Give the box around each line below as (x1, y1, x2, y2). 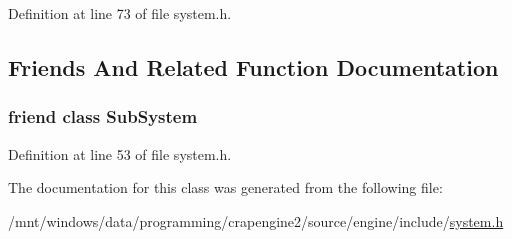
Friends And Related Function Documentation (8, 51, 499, 82)
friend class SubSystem (8, 104, 198, 129)
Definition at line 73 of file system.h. (8, 3, 232, 23)
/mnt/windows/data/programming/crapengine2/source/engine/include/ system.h (8, 210, 504, 231)
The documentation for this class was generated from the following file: (8, 177, 443, 198)
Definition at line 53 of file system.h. (8, 143, 232, 164)
